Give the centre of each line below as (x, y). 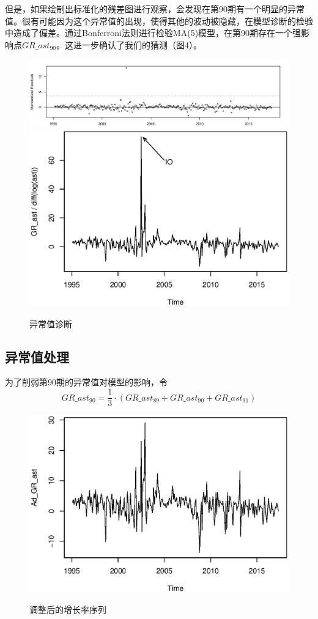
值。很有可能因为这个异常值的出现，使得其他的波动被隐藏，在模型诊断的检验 (159, 20)
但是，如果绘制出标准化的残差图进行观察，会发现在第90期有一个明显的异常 (155, 9)
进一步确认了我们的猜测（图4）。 (137, 44)
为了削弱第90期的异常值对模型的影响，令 (86, 382)
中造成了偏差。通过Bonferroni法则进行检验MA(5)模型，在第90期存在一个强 (153, 33)
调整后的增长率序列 (68, 610)
